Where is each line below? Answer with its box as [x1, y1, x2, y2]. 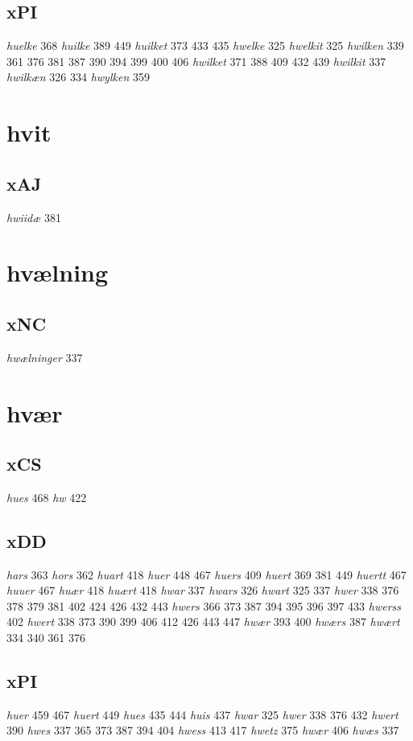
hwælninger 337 [6, 348, 83, 365]
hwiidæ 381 [6, 208, 61, 225]
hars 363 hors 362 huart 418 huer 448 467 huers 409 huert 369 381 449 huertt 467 [6, 566, 407, 583]
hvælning [6, 256, 109, 289]
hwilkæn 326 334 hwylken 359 [6, 68, 150, 85]
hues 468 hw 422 [6, 488, 87, 505]
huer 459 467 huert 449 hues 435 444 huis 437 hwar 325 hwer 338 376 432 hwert [6, 706, 399, 722]
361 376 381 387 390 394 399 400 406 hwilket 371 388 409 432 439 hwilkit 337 [6, 52, 386, 69]
